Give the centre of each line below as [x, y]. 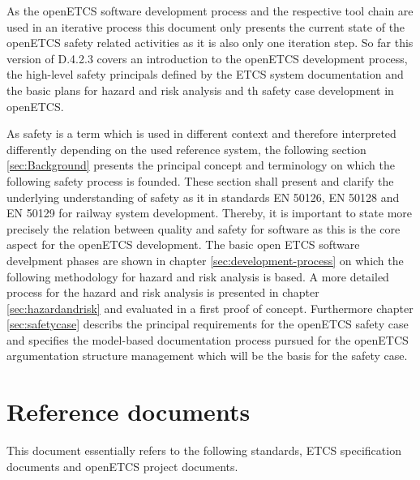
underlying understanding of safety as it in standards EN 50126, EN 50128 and [203, 197]
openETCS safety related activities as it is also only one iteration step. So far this [210, 43]
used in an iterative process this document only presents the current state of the [206, 26]
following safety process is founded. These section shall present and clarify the [200, 180]
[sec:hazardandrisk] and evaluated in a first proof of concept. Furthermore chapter [210, 308]
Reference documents [129, 411]
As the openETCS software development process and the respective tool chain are [210, 11]
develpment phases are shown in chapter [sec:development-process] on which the [205, 260]
